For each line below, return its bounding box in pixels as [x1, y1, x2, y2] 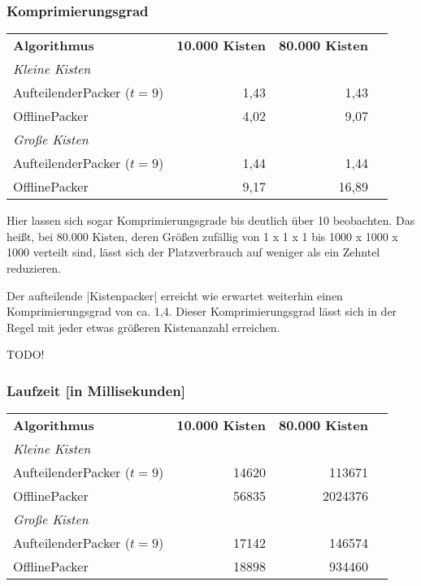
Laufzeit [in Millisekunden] [7, 380, 185, 400]
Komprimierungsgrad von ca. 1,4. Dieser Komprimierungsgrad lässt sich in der [7, 303, 397, 320]
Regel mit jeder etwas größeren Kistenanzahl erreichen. [7, 318, 280, 335]
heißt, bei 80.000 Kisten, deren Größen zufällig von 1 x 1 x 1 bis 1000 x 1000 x [7, 227, 398, 244]
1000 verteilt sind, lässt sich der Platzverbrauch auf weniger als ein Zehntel [7, 243, 380, 261]
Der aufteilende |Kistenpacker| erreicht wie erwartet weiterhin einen [7, 287, 343, 304]
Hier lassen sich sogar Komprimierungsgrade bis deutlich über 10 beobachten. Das [7, 212, 415, 229]
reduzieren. [7, 260, 61, 276]
